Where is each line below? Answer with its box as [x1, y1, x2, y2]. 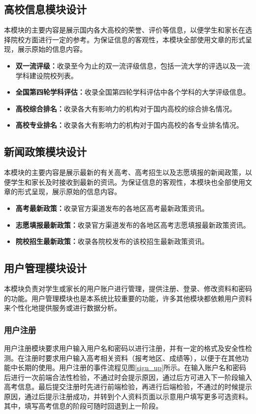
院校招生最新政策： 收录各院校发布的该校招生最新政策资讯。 [15, 236, 209, 246]
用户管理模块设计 [4, 260, 87, 276]
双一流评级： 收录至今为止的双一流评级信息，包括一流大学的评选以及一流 [15, 60, 250, 70]
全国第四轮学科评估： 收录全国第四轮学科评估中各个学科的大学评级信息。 [15, 87, 250, 97]
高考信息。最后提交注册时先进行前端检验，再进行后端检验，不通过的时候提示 [4, 381, 252, 392]
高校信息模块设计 [4, 1, 87, 17]
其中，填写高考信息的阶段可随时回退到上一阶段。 [4, 401, 162, 411]
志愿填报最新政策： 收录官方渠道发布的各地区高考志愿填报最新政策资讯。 [15, 219, 250, 230]
